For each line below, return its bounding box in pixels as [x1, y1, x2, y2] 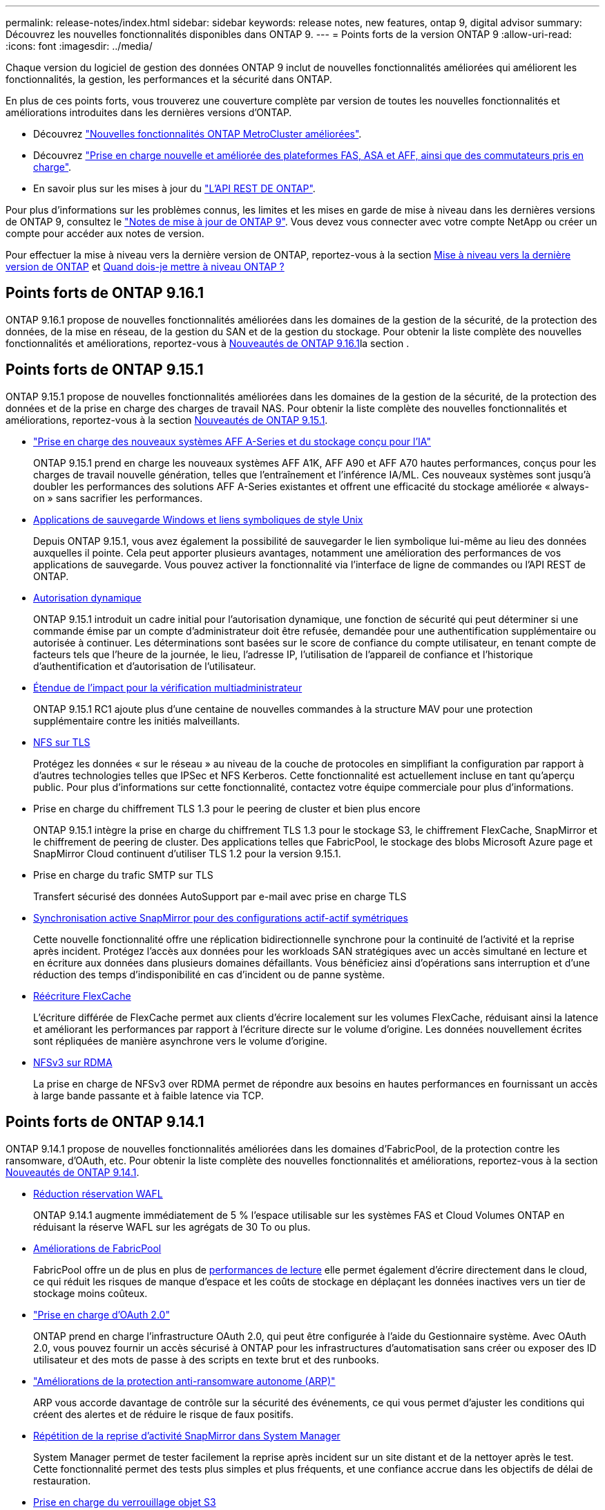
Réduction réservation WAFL [33, 1187, 163, 1200]
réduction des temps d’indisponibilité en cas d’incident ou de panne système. [33, 968, 385, 980]
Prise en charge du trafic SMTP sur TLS [33, 868, 213, 881]
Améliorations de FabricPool [33, 1242, 162, 1254]
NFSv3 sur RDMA [33, 1056, 113, 1068]
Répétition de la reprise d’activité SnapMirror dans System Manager [33, 1429, 340, 1442]
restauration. [33, 1474, 91, 1486]
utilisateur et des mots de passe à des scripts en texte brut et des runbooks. [33, 1353, 379, 1365]
